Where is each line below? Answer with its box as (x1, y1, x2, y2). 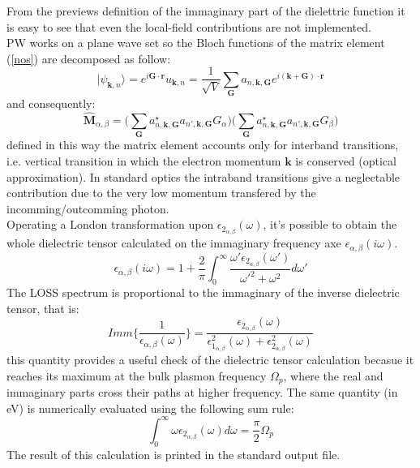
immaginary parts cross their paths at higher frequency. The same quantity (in (6, 384, 398, 401)
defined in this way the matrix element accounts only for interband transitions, (6, 136, 399, 153)
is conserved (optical (295, 152, 396, 169)
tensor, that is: (6, 299, 79, 316)
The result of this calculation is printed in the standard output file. (6, 445, 341, 462)
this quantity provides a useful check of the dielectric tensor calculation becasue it (6, 351, 414, 368)
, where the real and (283, 367, 384, 384)
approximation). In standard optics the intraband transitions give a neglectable (6, 168, 401, 185)
